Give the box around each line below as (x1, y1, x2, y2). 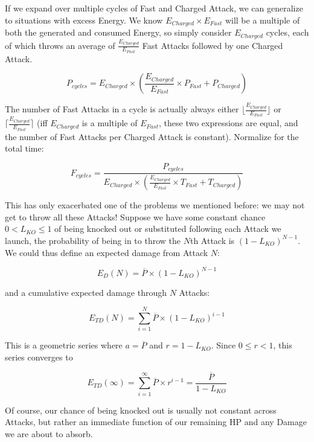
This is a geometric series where (5, 339, 123, 351)
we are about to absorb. (5, 427, 93, 440)
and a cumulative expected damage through (5, 286, 167, 298)
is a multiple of (82, 117, 138, 129)
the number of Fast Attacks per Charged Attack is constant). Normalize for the (5, 130, 299, 143)
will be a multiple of (225, 13, 300, 26)
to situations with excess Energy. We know (5, 13, 163, 26)
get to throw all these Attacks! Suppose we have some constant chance (5, 210, 266, 223)
